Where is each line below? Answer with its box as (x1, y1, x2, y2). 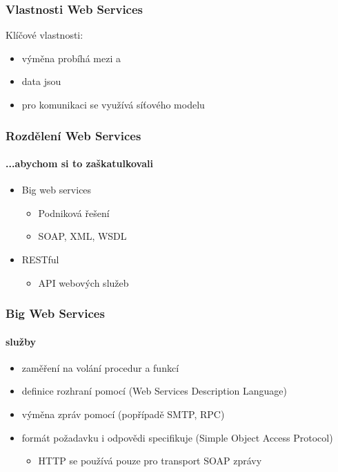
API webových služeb (38, 275, 129, 290)
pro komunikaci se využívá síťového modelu (21, 97, 205, 111)
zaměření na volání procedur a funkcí (21, 360, 179, 375)
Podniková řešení (38, 205, 110, 220)
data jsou (21, 74, 61, 88)
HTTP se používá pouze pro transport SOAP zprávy (38, 453, 262, 468)
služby (6, 334, 36, 348)
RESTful (21, 252, 59, 267)
